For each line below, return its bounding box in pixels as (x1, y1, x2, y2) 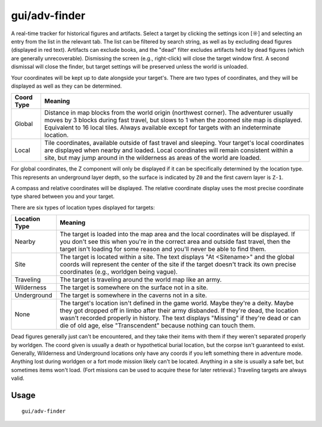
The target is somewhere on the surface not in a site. (60, 283, 208, 292)
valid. (11, 375, 25, 382)
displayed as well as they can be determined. (11, 82, 122, 89)
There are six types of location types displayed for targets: (11, 203, 155, 211)
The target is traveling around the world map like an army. (60, 276, 222, 284)
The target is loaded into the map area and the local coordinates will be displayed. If (60, 230, 295, 239)
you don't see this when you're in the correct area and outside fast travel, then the (60, 237, 291, 246)
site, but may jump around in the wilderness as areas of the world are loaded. (44, 154, 262, 162)
